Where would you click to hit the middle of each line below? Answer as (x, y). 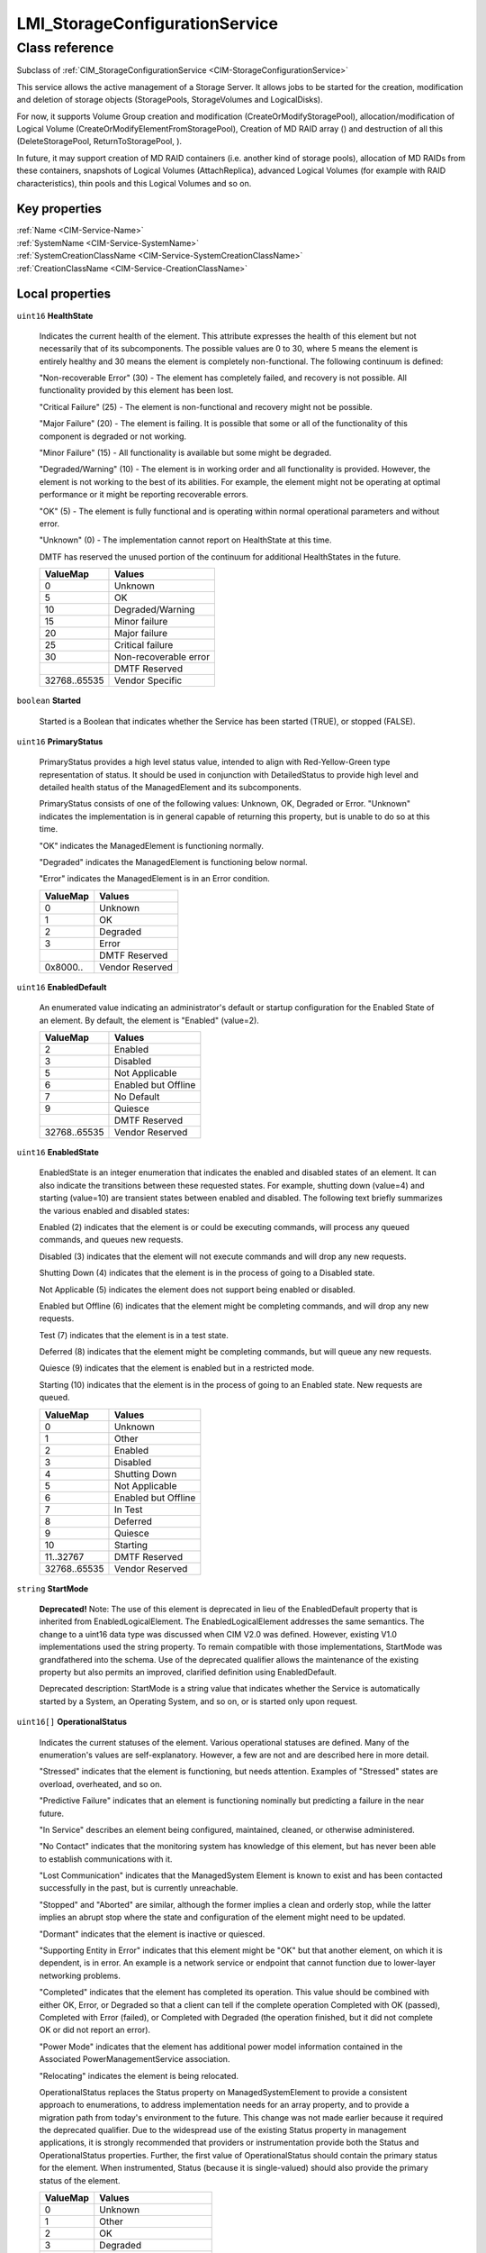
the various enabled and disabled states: (114, 1210)
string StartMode (53, 1588)
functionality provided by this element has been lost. (136, 390)
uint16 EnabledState (58, 1152)
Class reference (65, 48)
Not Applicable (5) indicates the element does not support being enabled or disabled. (197, 1290)
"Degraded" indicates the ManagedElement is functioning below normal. (173, 862)
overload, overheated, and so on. (100, 1783)
